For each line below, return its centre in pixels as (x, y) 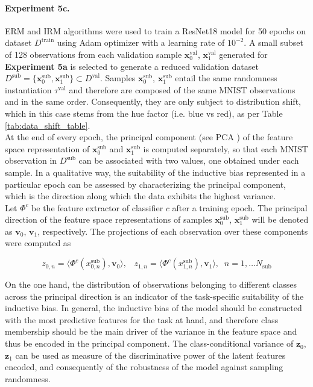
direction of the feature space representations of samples (109, 219)
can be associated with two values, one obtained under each (189, 160)
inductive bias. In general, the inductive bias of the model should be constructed (153, 308)
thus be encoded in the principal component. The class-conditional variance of (149, 343)
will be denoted (280, 219)
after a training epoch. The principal (240, 207)
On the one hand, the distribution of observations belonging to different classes (151, 284)
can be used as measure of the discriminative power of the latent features (150, 355)
